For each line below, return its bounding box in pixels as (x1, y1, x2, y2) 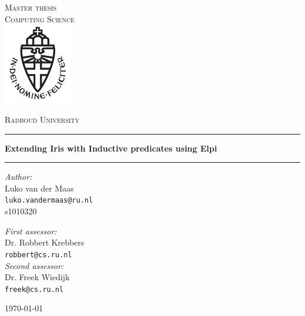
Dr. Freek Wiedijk (5, 271, 70, 283)
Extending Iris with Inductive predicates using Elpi (5, 142, 217, 154)
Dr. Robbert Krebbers (5, 236, 84, 248)
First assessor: (5, 224, 57, 237)
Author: (5, 170, 32, 183)
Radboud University (5, 113, 80, 126)
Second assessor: (5, 259, 64, 271)
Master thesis (5, 1, 57, 13)
